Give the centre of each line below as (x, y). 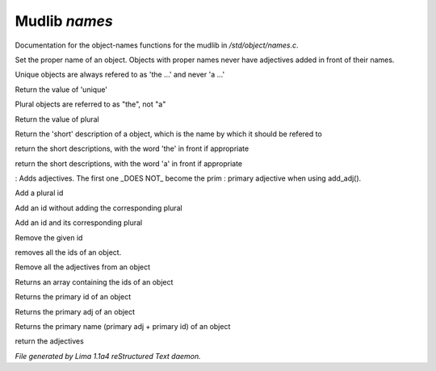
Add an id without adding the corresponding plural (99, 208)
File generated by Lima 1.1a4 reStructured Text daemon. (108, 356)
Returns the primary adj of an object (75, 311)
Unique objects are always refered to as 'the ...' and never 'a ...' (120, 75)
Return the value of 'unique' (61, 90)
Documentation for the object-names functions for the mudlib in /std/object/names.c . (157, 45)
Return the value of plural (57, 119)
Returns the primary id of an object (73, 297)
